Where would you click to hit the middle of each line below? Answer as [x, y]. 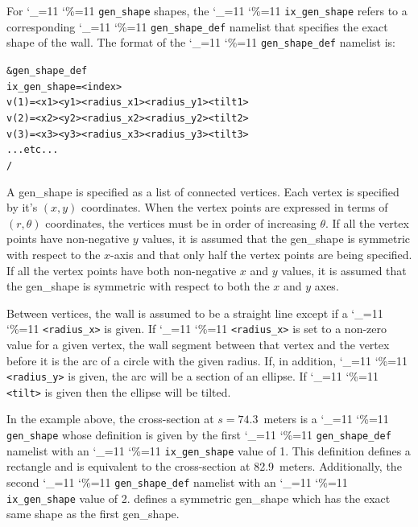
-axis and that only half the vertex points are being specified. [261, 254]
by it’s [22, 207]
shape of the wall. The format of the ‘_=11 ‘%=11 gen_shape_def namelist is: [201, 42]
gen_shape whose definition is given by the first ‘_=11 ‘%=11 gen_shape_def [199, 435]
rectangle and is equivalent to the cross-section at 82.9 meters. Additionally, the [204, 466]
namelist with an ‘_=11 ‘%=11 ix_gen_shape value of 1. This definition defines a [209, 450]
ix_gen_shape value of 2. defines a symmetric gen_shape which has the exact [199, 498]
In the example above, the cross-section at [110, 419]
